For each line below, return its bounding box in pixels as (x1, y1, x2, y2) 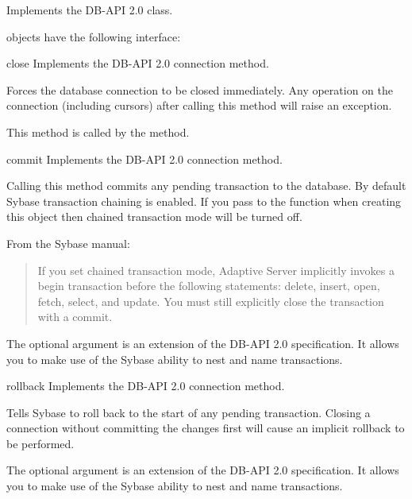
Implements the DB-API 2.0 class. (6, 2, 173, 17)
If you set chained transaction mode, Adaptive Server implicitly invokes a (37, 261, 395, 278)
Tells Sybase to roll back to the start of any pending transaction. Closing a (6, 404, 371, 420)
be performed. (6, 435, 75, 451)
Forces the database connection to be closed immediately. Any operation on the (6, 81, 393, 98)
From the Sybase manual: (6, 234, 130, 251)
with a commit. (37, 308, 113, 325)
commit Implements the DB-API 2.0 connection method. (6, 150, 283, 167)
